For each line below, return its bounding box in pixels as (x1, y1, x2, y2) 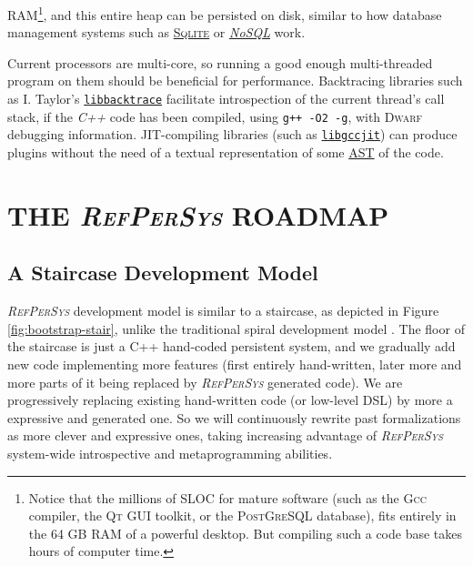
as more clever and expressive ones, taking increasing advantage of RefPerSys (7, 426, 443, 445)
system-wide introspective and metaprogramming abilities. (7, 443, 333, 462)
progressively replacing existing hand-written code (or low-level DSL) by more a (7, 390, 453, 409)
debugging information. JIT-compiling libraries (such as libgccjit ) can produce (7, 125, 458, 144)
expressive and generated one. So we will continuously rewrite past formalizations (7, 408, 461, 427)
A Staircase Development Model (7, 258, 318, 287)
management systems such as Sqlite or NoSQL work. (7, 23, 306, 42)
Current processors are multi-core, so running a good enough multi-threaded (7, 53, 433, 72)
